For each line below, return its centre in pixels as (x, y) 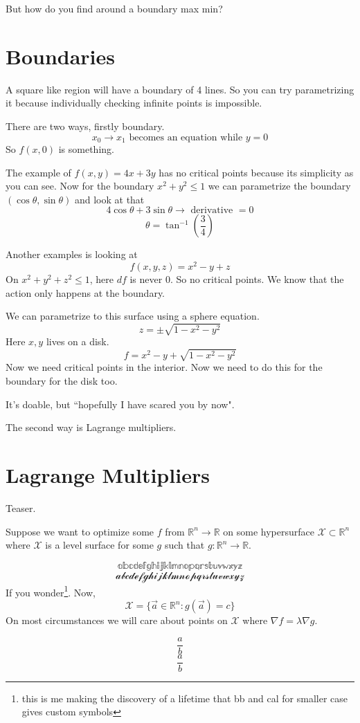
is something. (86, 148)
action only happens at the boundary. (85, 292)
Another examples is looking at (72, 254)
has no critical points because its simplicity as (256, 172)
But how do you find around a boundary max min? (114, 8)
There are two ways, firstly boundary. (85, 126)
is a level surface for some (99, 545)
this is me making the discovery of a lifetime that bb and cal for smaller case (185, 698)
